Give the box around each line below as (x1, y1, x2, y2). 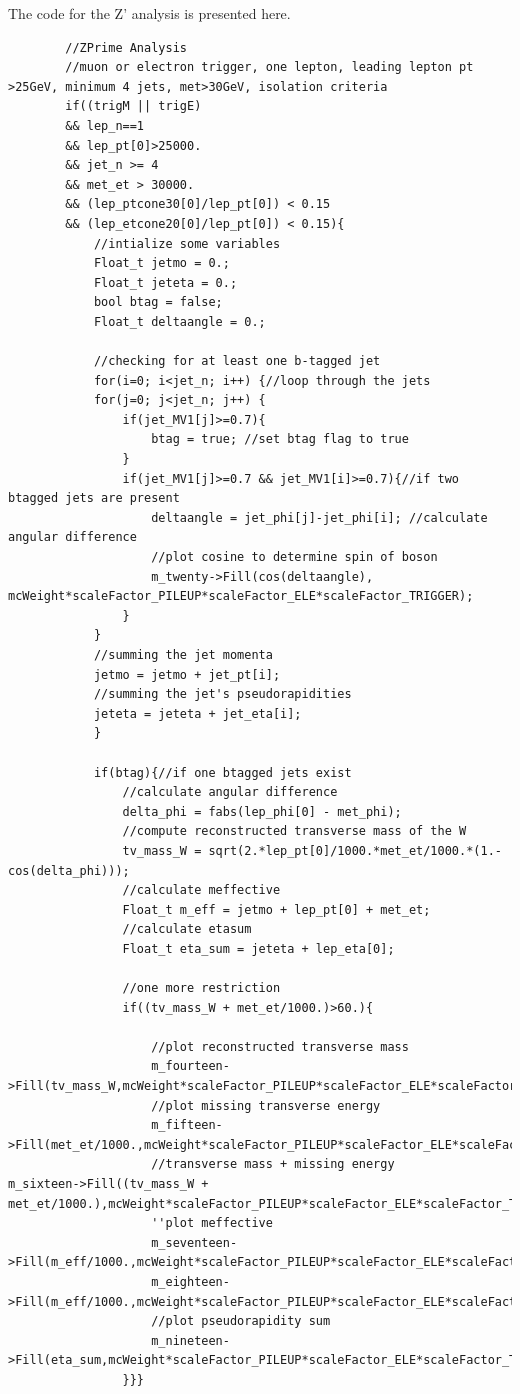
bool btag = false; (93, 295, 223, 310)
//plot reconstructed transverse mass (151, 1039, 409, 1054)
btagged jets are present (8, 491, 180, 506)
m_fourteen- (151, 1059, 230, 1074)
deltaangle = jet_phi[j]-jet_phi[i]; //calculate (151, 510, 488, 525)
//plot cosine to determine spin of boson (151, 550, 438, 565)
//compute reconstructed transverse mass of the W (122, 824, 467, 839)
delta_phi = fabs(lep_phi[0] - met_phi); (122, 804, 402, 819)
